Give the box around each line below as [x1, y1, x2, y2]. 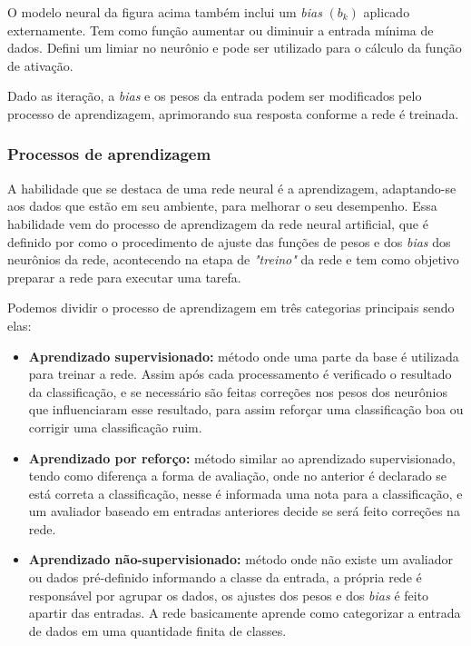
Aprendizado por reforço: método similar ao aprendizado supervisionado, [28, 448, 456, 467]
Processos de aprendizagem [7, 143, 211, 165]
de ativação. [7, 55, 74, 75]
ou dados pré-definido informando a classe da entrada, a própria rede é [28, 568, 422, 587]
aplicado [363, 3, 410, 21]
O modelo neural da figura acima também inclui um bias [7, 3, 322, 21]
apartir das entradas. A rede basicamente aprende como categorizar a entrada [28, 603, 461, 622]
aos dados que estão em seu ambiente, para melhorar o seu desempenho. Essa [7, 196, 437, 215]
